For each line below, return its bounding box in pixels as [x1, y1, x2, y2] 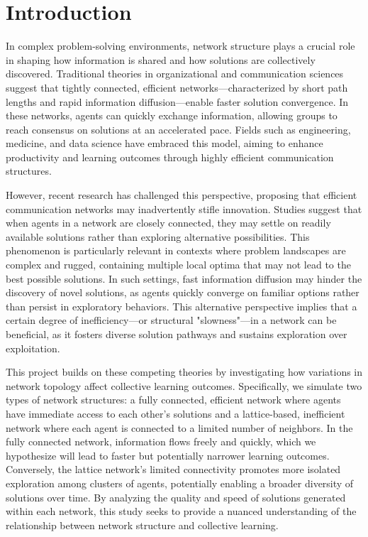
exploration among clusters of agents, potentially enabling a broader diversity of [6, 475, 354, 490]
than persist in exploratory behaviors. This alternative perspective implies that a [6, 298, 357, 313]
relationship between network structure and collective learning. [6, 517, 279, 532]
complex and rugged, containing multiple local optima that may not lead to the [6, 257, 351, 272]
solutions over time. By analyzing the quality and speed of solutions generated [6, 489, 346, 504]
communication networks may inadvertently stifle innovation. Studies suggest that [6, 201, 362, 216]
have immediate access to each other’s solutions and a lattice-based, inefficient [6, 406, 345, 421]
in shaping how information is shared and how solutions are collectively [6, 52, 316, 67]
